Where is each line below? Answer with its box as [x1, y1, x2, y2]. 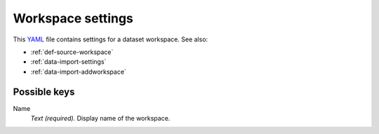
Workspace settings [13, 11, 133, 26]
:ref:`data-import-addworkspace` [30, 67, 126, 76]
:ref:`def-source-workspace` [30, 48, 114, 56]
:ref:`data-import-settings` [30, 58, 107, 66]
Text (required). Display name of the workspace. [30, 114, 171, 123]
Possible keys [13, 86, 75, 98]
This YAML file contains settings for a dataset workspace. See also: [13, 35, 208, 43]
